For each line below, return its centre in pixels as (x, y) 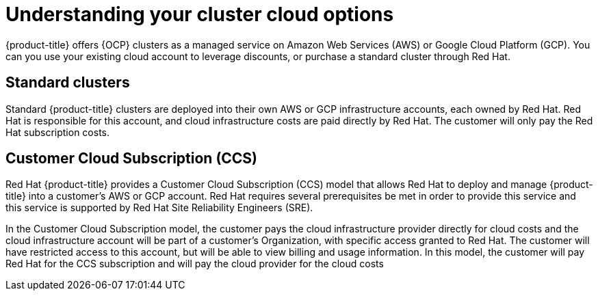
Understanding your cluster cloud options (200, 14)
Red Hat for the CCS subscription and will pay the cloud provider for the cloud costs (195, 264)
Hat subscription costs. (58, 132)
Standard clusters (68, 83)
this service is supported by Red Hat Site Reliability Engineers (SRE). (159, 208)
